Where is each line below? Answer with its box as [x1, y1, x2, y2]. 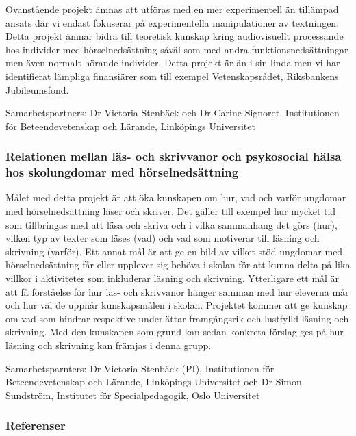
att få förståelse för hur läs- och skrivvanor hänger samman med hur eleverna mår [5, 284, 349, 298]
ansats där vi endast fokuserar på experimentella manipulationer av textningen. [5, 15, 340, 29]
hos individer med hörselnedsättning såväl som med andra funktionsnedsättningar [5, 42, 348, 56]
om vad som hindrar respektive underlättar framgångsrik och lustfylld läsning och [5, 311, 349, 325]
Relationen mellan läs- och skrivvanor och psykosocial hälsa [5, 148, 342, 165]
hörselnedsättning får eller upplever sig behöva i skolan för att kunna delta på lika [5, 257, 351, 272]
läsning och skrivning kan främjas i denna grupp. [5, 338, 212, 352]
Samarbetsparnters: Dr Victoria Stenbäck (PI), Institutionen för [5, 361, 275, 375]
